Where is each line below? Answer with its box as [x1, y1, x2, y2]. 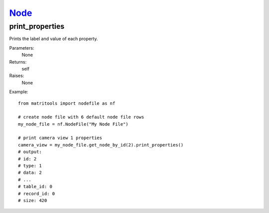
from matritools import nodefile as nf [18, 100, 116, 106]
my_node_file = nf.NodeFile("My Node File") [18, 121, 129, 127]
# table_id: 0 [18, 184, 52, 190]
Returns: [9, 59, 27, 65]
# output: [18, 149, 42, 155]
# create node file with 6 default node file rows [18, 114, 144, 120]
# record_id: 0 [18, 191, 55, 196]
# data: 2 [18, 170, 42, 176]
